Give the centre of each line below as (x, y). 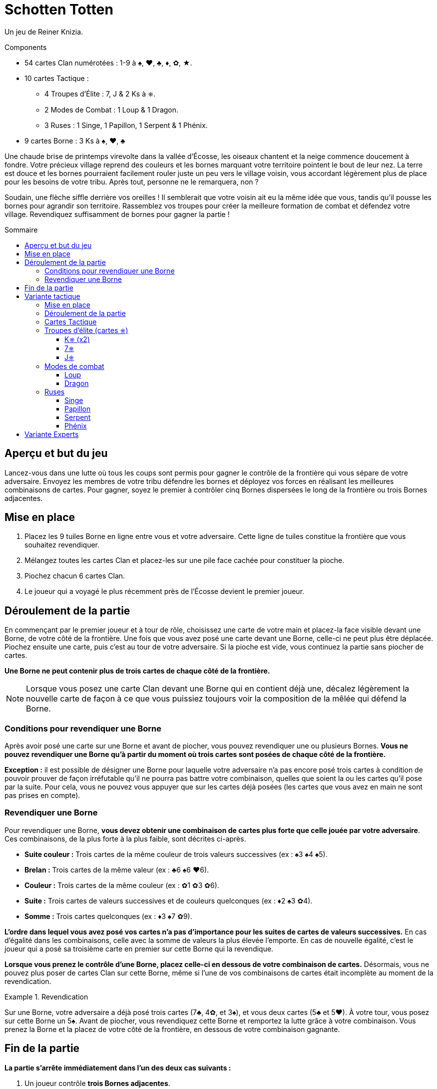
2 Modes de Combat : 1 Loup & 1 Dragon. (112, 109)
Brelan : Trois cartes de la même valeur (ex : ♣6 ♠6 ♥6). (117, 869)
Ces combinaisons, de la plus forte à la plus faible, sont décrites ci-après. (125, 838)
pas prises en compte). (42, 795)
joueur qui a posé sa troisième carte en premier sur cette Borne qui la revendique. (139, 948)
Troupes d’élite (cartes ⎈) (86, 330)
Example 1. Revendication (46, 996)
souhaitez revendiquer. (62, 545)
